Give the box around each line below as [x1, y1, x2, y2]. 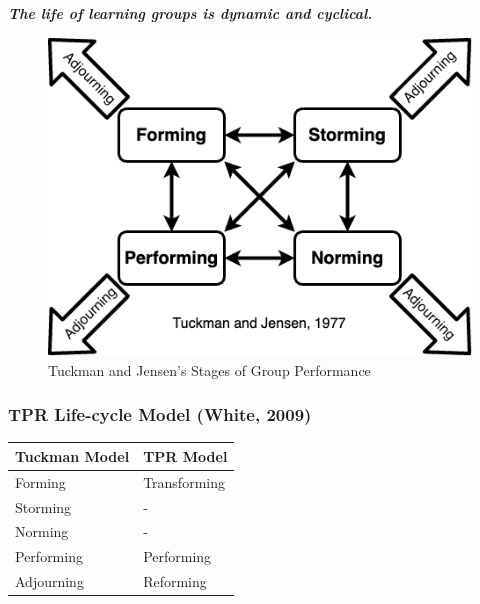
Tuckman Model [15, 445, 130, 466]
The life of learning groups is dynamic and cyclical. [8, 3, 373, 23]
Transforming [143, 471, 225, 492]
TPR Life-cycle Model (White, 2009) [8, 402, 312, 427]
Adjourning [15, 571, 84, 592]
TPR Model [143, 445, 228, 466]
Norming [15, 521, 69, 542]
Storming [15, 496, 72, 517]
